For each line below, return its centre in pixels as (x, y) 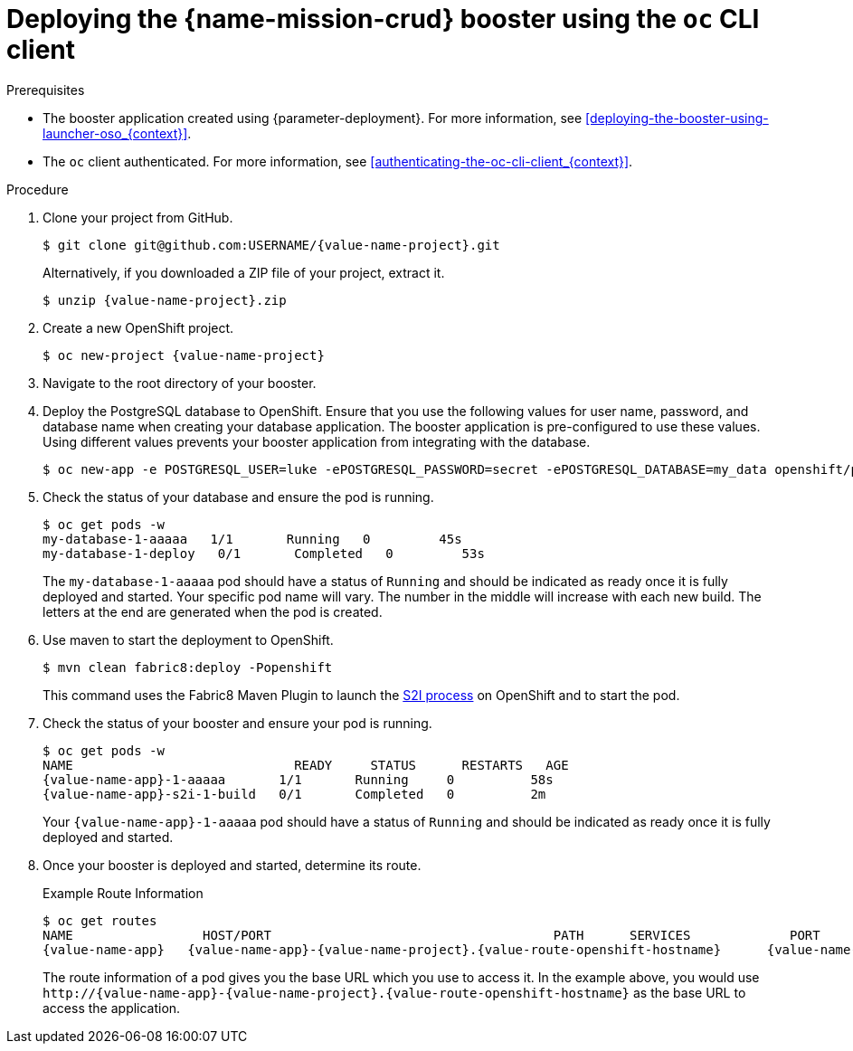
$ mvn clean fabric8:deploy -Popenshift (188, 667)
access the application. (112, 1008)
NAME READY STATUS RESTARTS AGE (306, 765)
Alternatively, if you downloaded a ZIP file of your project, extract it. (244, 272)
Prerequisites (46, 90)
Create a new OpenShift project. (138, 327)
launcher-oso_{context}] (115, 133)
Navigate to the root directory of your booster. (180, 383)
